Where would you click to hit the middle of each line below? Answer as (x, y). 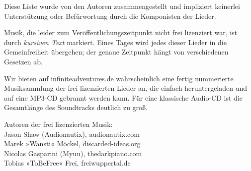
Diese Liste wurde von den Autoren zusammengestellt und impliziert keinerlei (122, 6)
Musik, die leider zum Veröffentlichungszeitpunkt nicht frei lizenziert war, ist (121, 32)
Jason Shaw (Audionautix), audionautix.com (72, 134)
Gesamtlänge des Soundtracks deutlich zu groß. (76, 107)
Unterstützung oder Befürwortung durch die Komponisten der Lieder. (110, 16)
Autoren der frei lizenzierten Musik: (58, 124)
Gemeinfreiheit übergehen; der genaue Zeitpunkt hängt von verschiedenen (116, 52)
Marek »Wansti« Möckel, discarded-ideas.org (72, 143)
